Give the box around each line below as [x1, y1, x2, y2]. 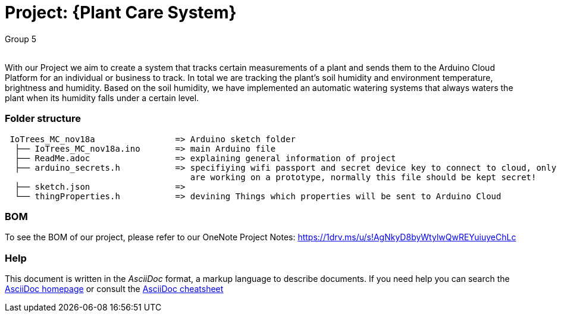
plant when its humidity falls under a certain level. [5, 92, 199, 103]
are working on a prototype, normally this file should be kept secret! [190, 172, 537, 182]
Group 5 [5, 33, 36, 44]
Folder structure [5, 112, 81, 125]
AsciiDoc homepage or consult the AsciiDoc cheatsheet [5, 284, 224, 294]
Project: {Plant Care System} [5, 2, 237, 23]
